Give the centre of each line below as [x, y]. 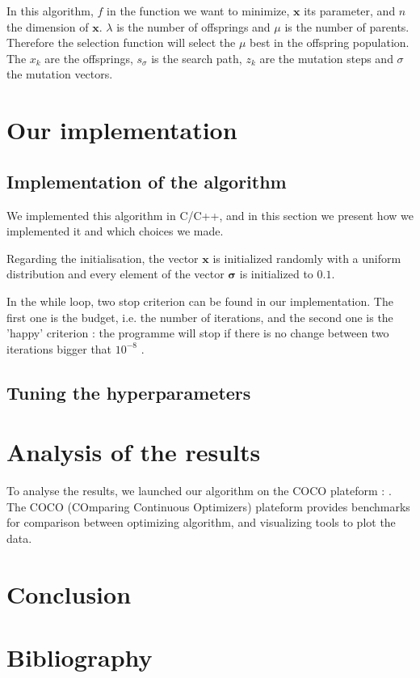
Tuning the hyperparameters [129, 392]
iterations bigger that [59, 348]
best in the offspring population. [330, 42]
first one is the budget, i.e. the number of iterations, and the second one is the [200, 317]
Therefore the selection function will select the [121, 42]
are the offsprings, [89, 58]
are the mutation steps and [326, 58]
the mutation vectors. [60, 74]
